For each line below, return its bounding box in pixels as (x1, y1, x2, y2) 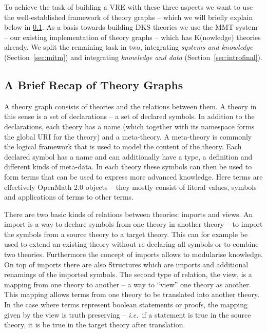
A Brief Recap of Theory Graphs (4, 76, 183, 92)
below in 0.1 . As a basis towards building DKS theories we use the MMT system (4, 22, 258, 32)
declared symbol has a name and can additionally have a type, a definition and (4, 151, 253, 162)
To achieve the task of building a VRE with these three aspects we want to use (4, 2, 253, 12)
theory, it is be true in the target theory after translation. (4, 319, 185, 330)
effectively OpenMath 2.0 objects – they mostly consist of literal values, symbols (4, 181, 257, 192)
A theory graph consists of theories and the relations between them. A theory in (4, 101, 257, 111)
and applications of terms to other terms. (4, 191, 133, 202)
